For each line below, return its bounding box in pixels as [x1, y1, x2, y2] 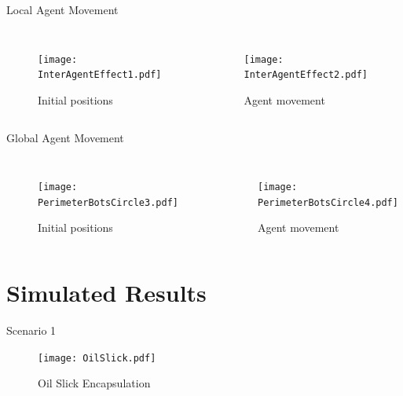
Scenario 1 [6, 322, 57, 339]
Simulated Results [6, 277, 207, 309]
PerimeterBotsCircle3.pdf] [38, 196, 178, 208]
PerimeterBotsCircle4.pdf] [257, 196, 398, 208]
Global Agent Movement [6, 129, 124, 145]
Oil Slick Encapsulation [38, 375, 151, 391]
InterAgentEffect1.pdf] [38, 69, 162, 81]
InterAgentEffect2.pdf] [244, 69, 368, 81]
